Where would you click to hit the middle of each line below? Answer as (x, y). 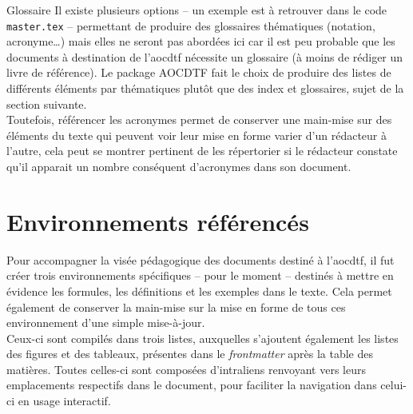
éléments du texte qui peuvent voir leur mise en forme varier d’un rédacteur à (197, 135)
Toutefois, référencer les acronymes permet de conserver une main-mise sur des (199, 119)
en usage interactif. (64, 401)
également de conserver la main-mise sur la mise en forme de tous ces (176, 307)
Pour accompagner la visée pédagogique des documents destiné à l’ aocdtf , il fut (201, 259)
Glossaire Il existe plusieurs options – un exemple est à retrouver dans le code (197, 10)
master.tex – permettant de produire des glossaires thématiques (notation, (191, 25)
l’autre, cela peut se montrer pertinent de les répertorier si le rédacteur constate (202, 151)
